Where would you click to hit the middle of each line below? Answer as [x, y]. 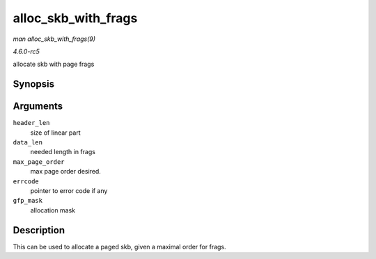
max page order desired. [65, 172]
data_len [28, 143]
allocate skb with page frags [54, 64]
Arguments [38, 107]
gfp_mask [28, 201]
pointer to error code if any [69, 190]
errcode [26, 181]
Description [39, 230]
